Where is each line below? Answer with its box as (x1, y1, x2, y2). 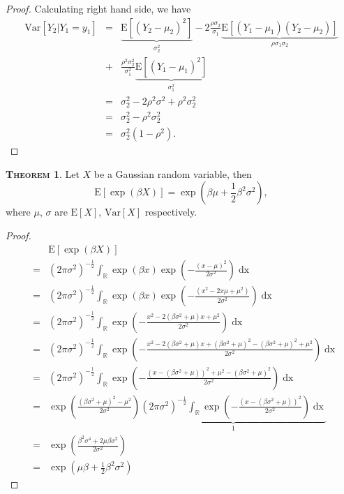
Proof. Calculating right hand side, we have (6, 1, 191, 15)
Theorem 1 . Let (6, 166, 80, 181)
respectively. (144, 204, 197, 219)
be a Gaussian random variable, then (94, 166, 252, 181)
